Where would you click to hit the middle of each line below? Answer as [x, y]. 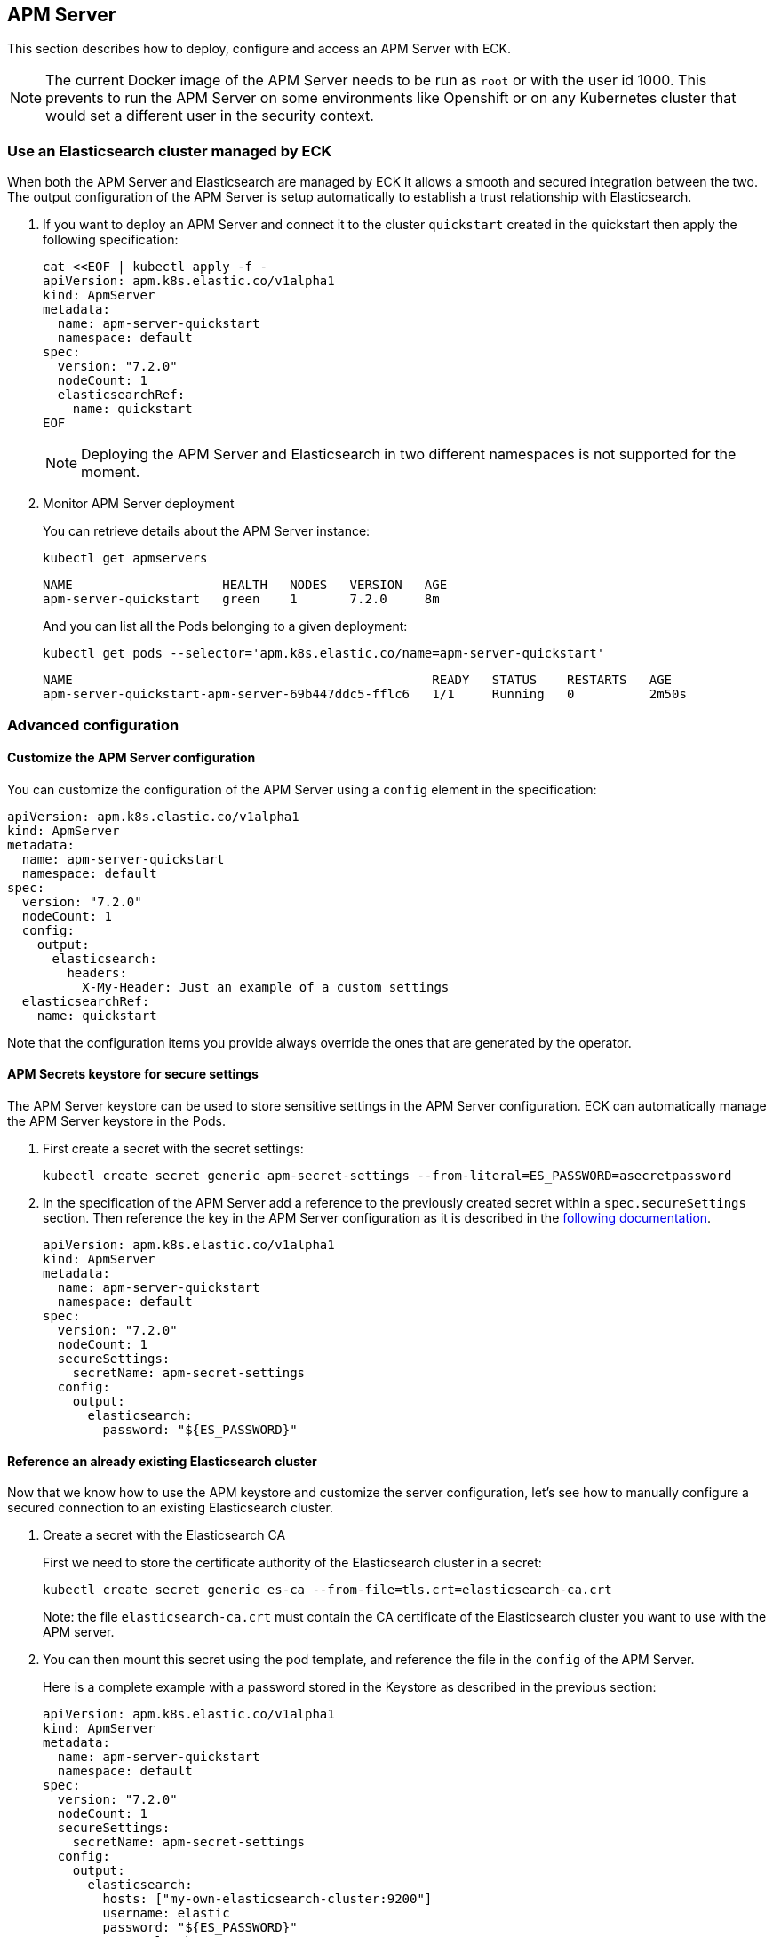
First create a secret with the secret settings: [173, 1148]
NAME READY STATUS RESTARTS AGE [358, 680]
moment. [111, 472]
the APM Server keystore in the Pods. [117, 1120]
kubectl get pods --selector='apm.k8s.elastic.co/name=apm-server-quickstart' [324, 654]
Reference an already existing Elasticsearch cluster [162, 1461]
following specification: [111, 240]
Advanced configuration [93, 725]
